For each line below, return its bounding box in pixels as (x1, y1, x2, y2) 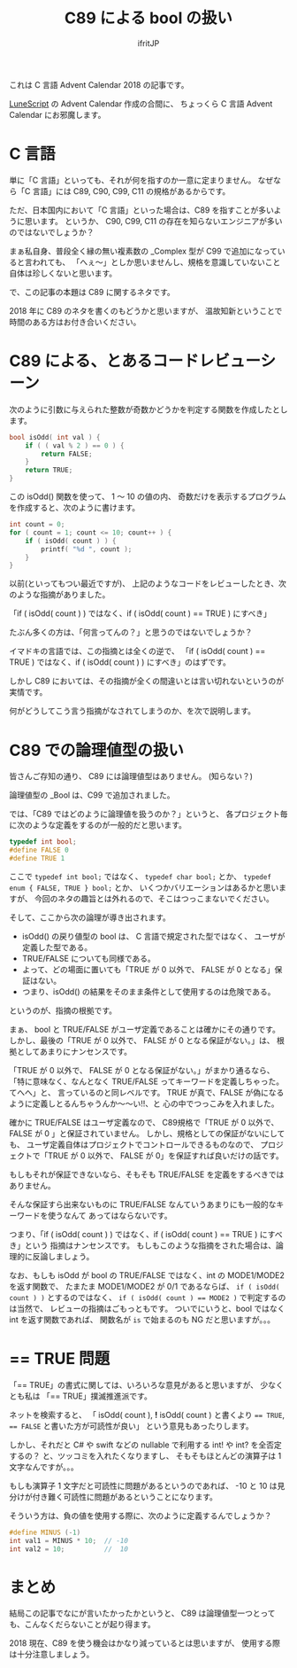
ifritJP (137, 37, 160, 49)
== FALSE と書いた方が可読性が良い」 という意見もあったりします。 (9, 1420, 254, 1431)
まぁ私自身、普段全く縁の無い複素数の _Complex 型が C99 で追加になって (9, 246, 278, 256)
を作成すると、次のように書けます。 (9, 503, 141, 513)
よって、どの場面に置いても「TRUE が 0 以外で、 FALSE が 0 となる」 (21, 963, 275, 975)
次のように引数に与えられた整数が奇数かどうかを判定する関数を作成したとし (9, 404, 288, 415)
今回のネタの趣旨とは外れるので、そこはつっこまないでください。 (34, 892, 274, 904)
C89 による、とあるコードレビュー (9, 351, 261, 371)
